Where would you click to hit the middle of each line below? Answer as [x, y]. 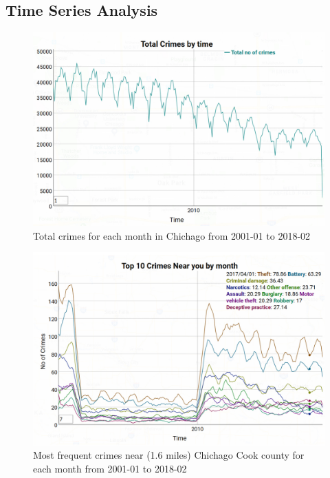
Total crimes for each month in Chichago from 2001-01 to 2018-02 [172, 235]
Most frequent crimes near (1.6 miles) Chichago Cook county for [169, 455]
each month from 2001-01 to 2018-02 [110, 469]
